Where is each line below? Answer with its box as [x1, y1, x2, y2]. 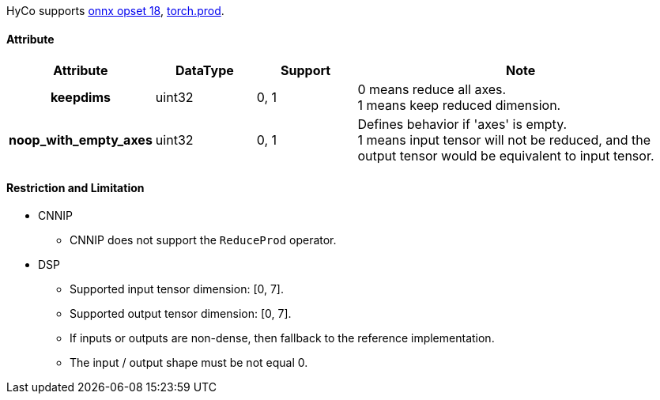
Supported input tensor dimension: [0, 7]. [70, 282, 284, 296]
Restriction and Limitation [6, 180, 145, 194]
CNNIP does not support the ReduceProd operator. [70, 233, 337, 247]
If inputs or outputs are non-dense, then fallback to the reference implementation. [70, 331, 495, 345]
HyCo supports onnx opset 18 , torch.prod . [6, 4, 224, 17]
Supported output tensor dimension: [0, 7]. [70, 307, 292, 321]
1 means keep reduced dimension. [357, 97, 561, 114]
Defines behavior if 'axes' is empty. [357, 116, 568, 133]
